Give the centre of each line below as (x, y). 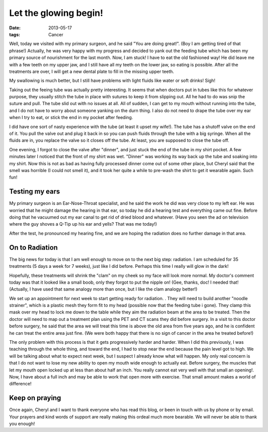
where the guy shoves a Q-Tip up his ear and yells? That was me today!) (83, 224)
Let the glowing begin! (56, 13)
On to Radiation (33, 247)
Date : (15, 28)
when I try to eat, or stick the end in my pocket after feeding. (71, 118)
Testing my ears (34, 192)
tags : (15, 34)
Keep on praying (35, 398)
